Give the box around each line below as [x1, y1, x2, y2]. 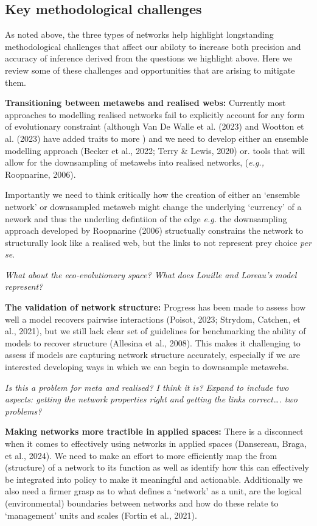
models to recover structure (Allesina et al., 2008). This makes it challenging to [5, 336, 301, 349]
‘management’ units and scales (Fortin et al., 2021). [5, 508, 197, 521]
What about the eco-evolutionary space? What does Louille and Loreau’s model [5, 268, 297, 281]
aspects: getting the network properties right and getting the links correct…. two [5, 393, 298, 405]
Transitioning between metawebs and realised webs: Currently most [5, 96, 286, 109]
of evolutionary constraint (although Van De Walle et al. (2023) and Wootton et [5, 120, 304, 133]
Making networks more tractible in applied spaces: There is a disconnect [5, 425, 304, 438]
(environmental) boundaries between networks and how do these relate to [5, 496, 279, 509]
